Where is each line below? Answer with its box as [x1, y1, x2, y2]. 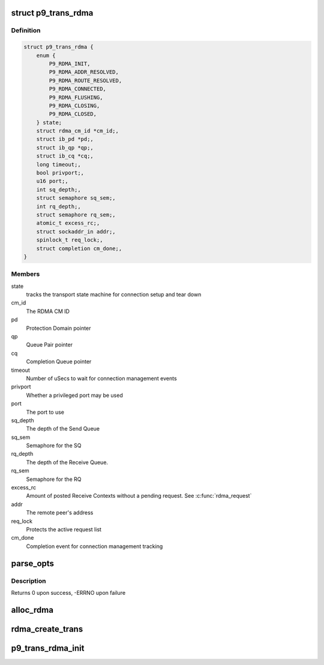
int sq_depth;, [36, 186, 81, 193]
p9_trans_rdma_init [11, 643, 85, 653]
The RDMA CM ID [26, 308, 70, 315]
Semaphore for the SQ [26, 442, 82, 449]
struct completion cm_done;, [36, 245, 122, 252]
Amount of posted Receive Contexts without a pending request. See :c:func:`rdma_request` [26, 492, 252, 499]
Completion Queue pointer [26, 358, 92, 365]
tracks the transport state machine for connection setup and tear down [26, 291, 202, 298]
